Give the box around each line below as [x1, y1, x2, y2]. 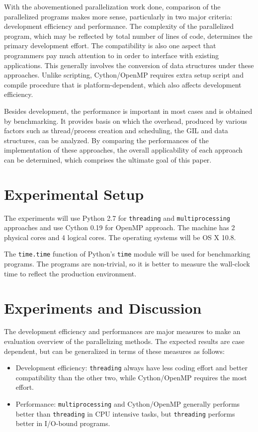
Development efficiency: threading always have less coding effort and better [15, 362, 248, 373]
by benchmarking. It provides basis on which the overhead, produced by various [4, 115, 247, 126]
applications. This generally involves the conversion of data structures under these [4, 60, 254, 70]
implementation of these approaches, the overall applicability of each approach [4, 145, 243, 155]
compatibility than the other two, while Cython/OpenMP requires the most [15, 372, 247, 382]
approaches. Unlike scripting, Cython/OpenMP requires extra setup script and [4, 70, 244, 80]
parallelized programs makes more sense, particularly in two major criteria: [4, 11, 233, 21]
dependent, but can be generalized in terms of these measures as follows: [4, 346, 225, 356]
